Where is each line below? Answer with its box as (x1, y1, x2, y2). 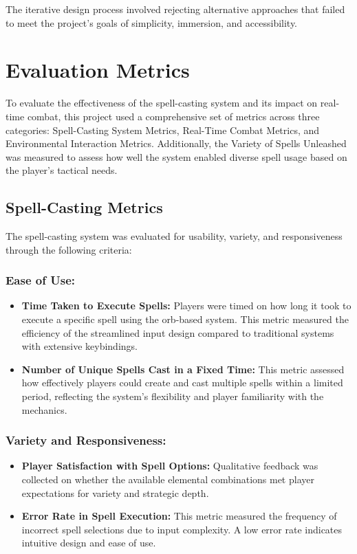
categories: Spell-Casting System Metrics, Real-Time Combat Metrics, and (6, 122, 320, 137)
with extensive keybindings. (21, 339, 138, 353)
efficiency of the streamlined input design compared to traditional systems (21, 325, 334, 340)
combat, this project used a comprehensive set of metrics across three (27, 109, 320, 123)
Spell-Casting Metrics (6, 197, 163, 218)
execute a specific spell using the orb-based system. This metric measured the (21, 312, 349, 326)
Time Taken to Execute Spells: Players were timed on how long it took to (21, 298, 351, 313)
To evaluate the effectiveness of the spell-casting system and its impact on (6, 96, 318, 110)
